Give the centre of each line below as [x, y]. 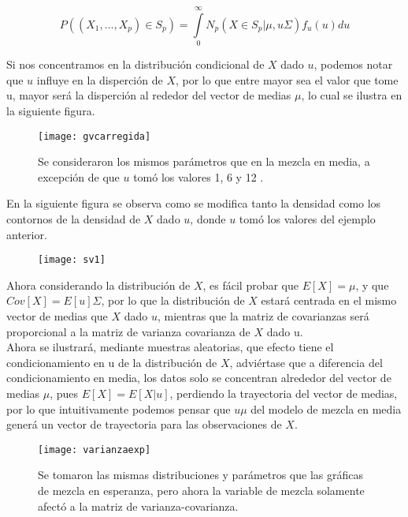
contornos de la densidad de [74, 218]
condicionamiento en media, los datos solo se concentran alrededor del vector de [199, 378]
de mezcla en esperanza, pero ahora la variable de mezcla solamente [201, 490]
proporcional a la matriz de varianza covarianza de [128, 331]
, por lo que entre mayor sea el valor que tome [287, 79]
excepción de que [79, 176]
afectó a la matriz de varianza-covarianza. [138, 506]
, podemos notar [353, 64]
